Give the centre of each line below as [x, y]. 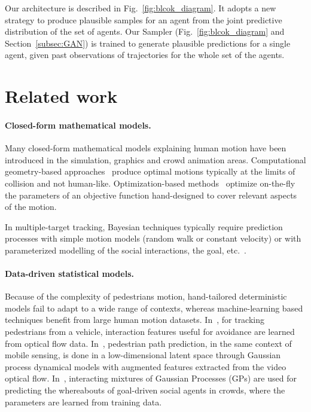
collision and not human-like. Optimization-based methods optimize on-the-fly [150, 183]
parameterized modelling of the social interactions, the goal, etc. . [126, 250]
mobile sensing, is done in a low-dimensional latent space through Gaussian [143, 355]
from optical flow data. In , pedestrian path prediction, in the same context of [148, 343]
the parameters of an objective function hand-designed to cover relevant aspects [151, 195]
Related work [61, 96]
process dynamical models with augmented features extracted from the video [146, 366]
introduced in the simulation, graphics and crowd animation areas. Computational [155, 159]
